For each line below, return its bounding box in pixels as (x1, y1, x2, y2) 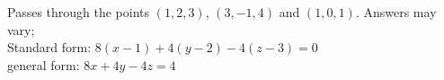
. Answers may (355, 3, 437, 21)
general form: (7, 55, 80, 74)
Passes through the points (7, 3, 150, 21)
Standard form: (7, 38, 92, 57)
